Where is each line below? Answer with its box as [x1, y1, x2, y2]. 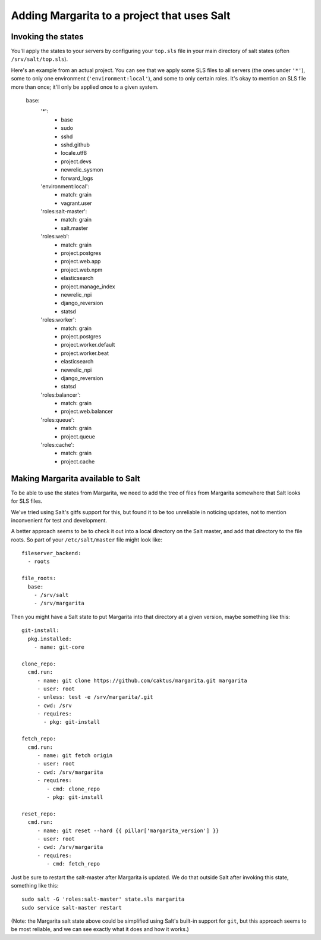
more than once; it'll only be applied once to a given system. [11, 83, 159, 91]
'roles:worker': [40, 316, 77, 323]
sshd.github [61, 141, 90, 148]
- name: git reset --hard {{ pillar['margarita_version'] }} [37, 827, 219, 834]
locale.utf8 [61, 150, 87, 157]
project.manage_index [61, 283, 115, 290]
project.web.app [61, 258, 101, 265]
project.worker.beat [61, 349, 109, 357]
